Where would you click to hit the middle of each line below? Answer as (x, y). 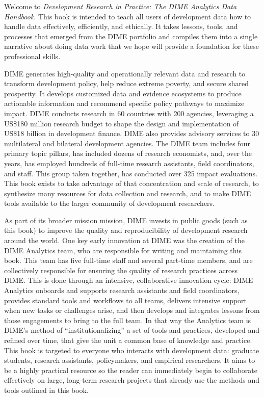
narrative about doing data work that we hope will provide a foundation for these (132, 46)
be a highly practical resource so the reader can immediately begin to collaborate (131, 370)
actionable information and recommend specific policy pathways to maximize (124, 103)
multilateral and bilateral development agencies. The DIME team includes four (127, 143)
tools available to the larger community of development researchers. (109, 203)
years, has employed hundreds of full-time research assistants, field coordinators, (129, 163)
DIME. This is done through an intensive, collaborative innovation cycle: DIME (129, 280)
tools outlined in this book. (46, 390)
